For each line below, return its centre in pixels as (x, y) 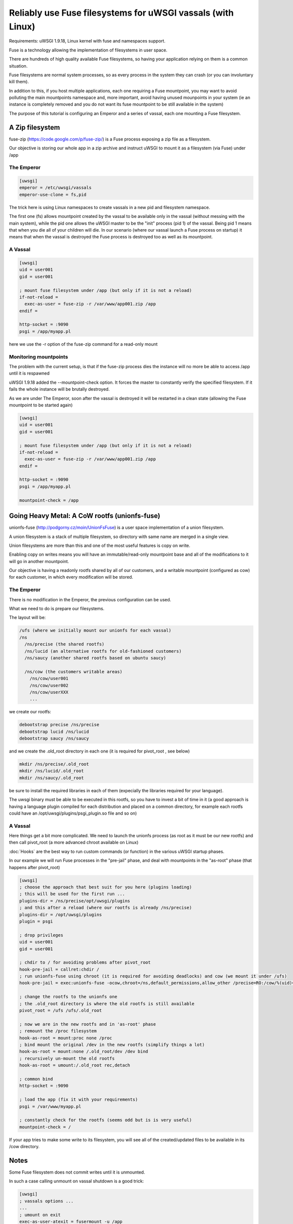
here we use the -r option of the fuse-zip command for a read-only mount (84, 344)
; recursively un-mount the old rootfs (67, 1058)
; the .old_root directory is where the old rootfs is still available (107, 1003)
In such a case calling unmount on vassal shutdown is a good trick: (76, 1181)
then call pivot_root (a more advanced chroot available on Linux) (74, 843)
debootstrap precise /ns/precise (59, 725)
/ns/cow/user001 (49, 679)
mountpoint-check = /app (49, 500)
